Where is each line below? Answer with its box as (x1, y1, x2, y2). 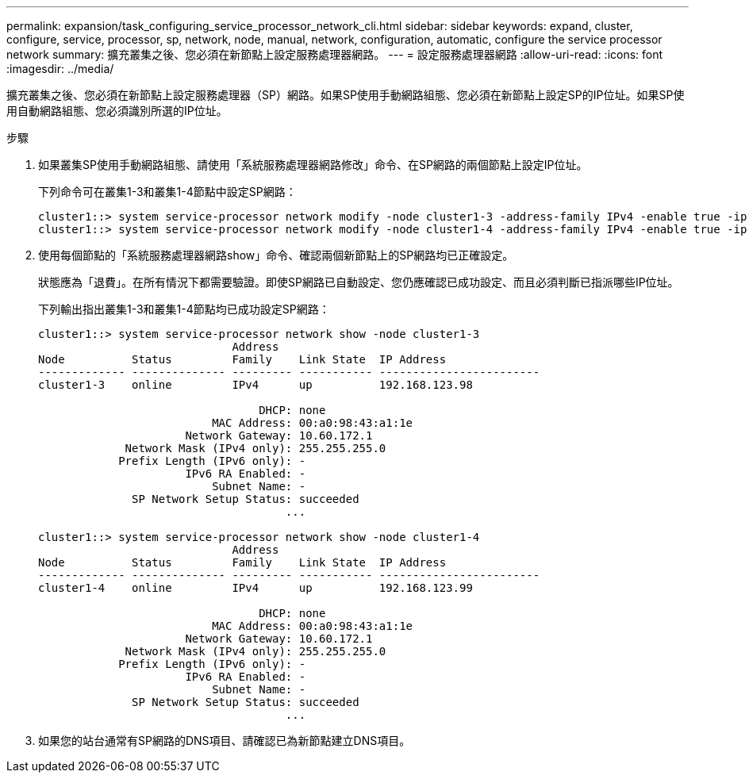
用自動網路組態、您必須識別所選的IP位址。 (6, 104, 228, 117)
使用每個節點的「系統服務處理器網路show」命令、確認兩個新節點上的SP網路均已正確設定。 (38, 248, 514, 262)
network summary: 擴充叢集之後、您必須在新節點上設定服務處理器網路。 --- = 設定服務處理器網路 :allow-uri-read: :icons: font (6, 48, 663, 61)
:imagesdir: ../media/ (6, 62, 114, 75)
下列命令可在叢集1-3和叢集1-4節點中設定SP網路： (38, 185, 297, 198)
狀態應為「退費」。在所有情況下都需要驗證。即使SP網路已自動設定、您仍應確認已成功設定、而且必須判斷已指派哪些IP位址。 (38, 275, 679, 289)
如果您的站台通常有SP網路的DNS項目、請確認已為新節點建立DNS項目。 (38, 734, 411, 747)
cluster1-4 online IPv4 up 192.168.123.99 (38, 581, 473, 594)
